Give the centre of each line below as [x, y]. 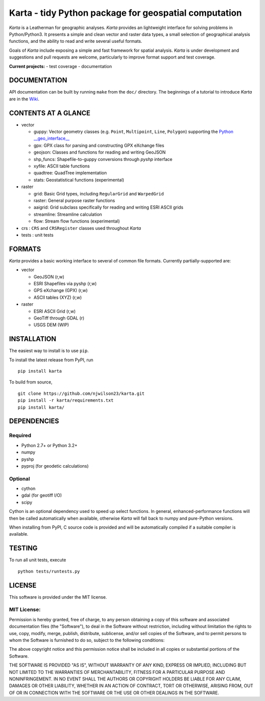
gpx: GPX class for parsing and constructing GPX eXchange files [99, 145]
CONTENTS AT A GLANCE [50, 113]
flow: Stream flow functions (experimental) [77, 221]
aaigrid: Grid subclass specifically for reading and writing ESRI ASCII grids [108, 207]
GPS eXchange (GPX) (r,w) [61, 290]
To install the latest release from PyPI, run [51, 360]
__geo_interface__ [52, 138]
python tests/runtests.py [49, 571]
